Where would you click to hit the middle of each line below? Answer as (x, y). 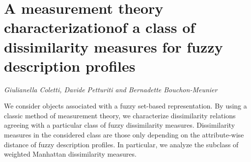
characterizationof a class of (100, 27)
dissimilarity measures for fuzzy (113, 46)
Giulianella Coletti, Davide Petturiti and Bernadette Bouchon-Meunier (111, 89)
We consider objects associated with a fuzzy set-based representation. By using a (125, 106)
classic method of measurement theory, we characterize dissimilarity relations (120, 115)
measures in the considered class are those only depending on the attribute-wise (124, 135)
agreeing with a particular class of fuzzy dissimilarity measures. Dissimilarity (120, 125)
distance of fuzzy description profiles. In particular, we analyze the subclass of (121, 144)
